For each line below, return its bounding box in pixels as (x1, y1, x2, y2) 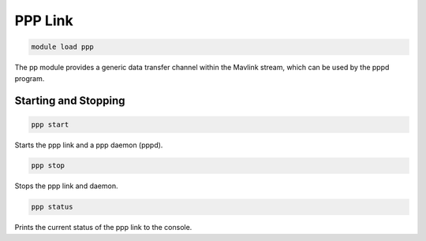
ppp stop (31, 161, 65, 170)
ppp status (31, 202, 73, 212)
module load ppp (31, 43, 95, 51)
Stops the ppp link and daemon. (14, 181, 118, 191)
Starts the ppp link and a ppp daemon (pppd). (14, 140, 163, 150)
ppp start (31, 120, 69, 129)
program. (14, 73, 45, 83)
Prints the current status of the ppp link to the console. (14, 223, 192, 232)
